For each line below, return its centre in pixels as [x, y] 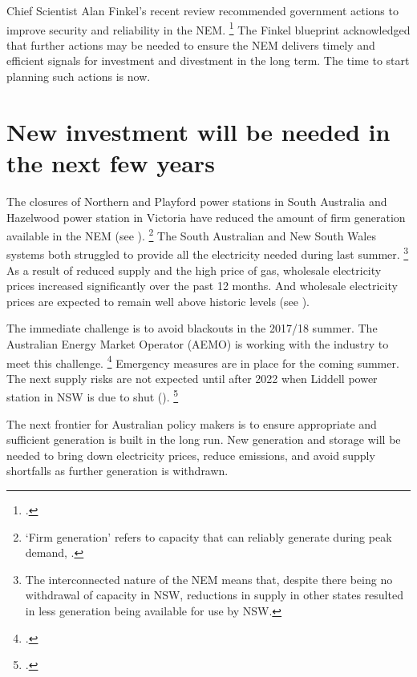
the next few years [111, 163]
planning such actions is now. [79, 77]
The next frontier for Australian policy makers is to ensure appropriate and [192, 423]
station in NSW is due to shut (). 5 [93, 396]
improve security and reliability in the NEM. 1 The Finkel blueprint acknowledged [208, 28]
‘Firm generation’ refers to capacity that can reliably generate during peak [208, 536]
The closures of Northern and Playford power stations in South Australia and [197, 201]
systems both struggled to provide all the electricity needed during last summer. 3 [208, 253]
